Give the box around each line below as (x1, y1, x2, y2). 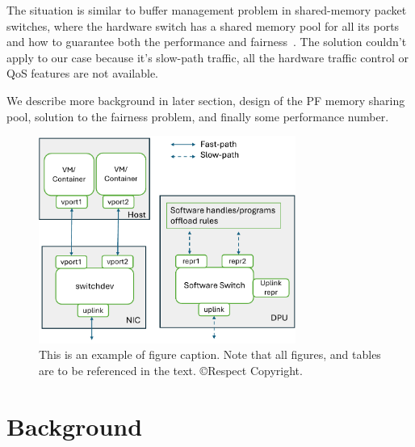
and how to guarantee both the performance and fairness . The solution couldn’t (6, 33, 407, 50)
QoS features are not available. (6, 65, 158, 82)
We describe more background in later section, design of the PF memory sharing (6, 91, 405, 108)
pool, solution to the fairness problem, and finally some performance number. (6, 108, 389, 124)
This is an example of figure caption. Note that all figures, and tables (39, 346, 381, 363)
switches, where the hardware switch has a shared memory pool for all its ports (6, 17, 400, 34)
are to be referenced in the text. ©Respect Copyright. (39, 362, 303, 379)
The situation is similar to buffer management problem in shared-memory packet (6, 2, 407, 18)
